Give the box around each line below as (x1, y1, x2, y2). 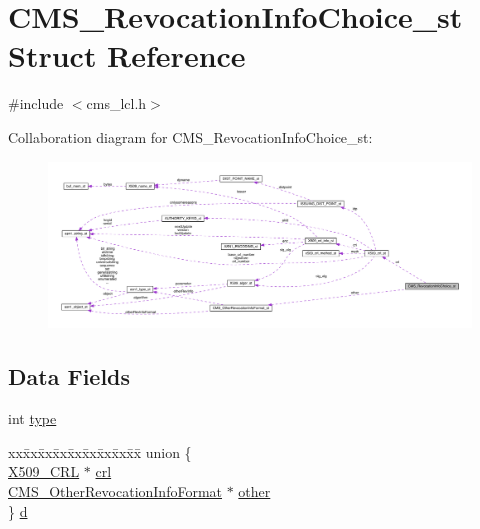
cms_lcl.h (86, 93, 147, 114)
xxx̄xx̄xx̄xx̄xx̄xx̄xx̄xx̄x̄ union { (8, 441, 192, 462)
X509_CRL (8, 461, 80, 482)
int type (8, 408, 57, 429)
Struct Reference (8, 35, 246, 76)
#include (8, 93, 64, 114)
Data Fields (8, 361, 131, 392)
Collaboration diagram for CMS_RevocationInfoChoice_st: (8, 126, 373, 147)
